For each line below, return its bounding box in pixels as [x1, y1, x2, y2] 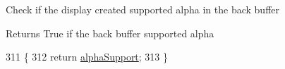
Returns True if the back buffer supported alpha [6, 25, 214, 40]
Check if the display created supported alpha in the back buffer [6, 2, 280, 16]
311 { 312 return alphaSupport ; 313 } [6, 49, 169, 64]
